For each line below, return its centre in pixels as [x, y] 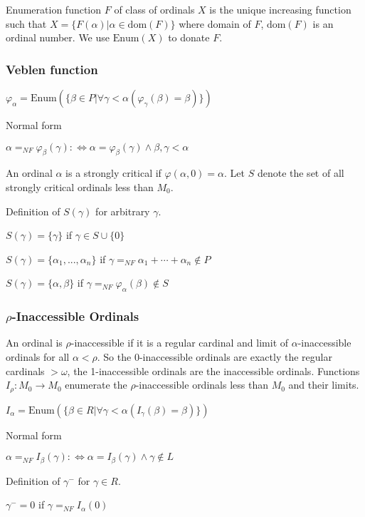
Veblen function [52, 69]
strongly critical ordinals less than [80, 186]
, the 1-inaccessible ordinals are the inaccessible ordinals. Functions [213, 370]
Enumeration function [54, 9]
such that [26, 23]
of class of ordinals [154, 9]
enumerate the [96, 385]
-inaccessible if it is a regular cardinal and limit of [180, 343]
